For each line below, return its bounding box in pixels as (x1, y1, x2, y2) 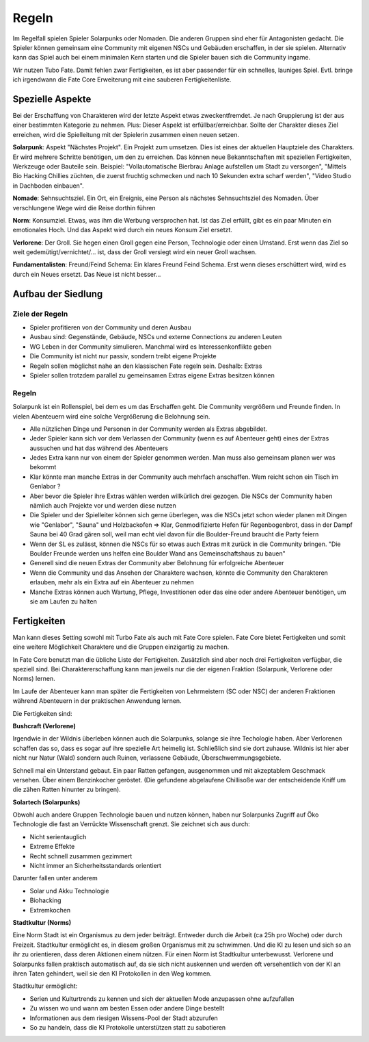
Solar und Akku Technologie (29, 886, 109, 895)
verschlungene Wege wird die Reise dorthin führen (12, 203, 156, 212)
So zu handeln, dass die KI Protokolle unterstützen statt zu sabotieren (29, 1023, 226, 1031)
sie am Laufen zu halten (29, 597, 97, 606)
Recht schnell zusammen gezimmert (29, 852, 133, 860)
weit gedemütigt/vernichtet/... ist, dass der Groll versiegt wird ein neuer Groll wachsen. (12, 248, 257, 256)
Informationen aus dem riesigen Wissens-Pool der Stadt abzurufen (29, 1014, 218, 1022)
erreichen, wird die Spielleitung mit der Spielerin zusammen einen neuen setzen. (12, 130, 239, 138)
